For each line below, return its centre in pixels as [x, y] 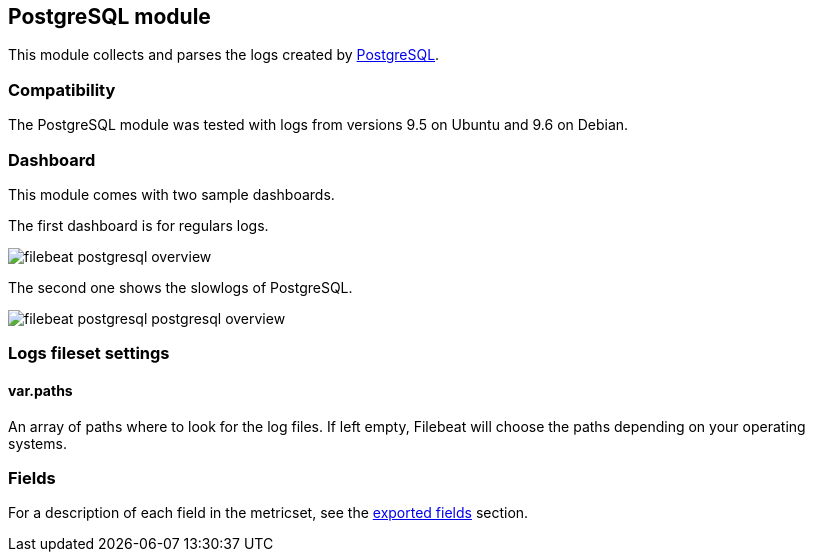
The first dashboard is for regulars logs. [138, 225]
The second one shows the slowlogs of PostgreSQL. [180, 287]
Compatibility [62, 89]
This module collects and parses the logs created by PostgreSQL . [224, 55]
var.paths [40, 390]
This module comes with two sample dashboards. [171, 194]
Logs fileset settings [89, 353]
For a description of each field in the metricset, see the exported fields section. [268, 513]
